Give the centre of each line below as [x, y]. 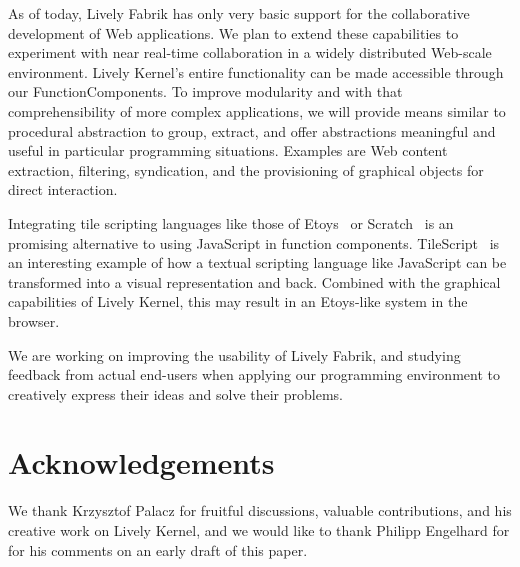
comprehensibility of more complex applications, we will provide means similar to [257, 110]
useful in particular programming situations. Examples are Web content [228, 150]
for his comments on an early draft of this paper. [158, 549]
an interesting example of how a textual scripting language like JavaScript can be [257, 262]
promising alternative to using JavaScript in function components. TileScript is [254, 242]
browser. [34, 320]
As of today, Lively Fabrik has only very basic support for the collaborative [239, 13]
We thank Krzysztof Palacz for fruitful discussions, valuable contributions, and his [260, 510]
